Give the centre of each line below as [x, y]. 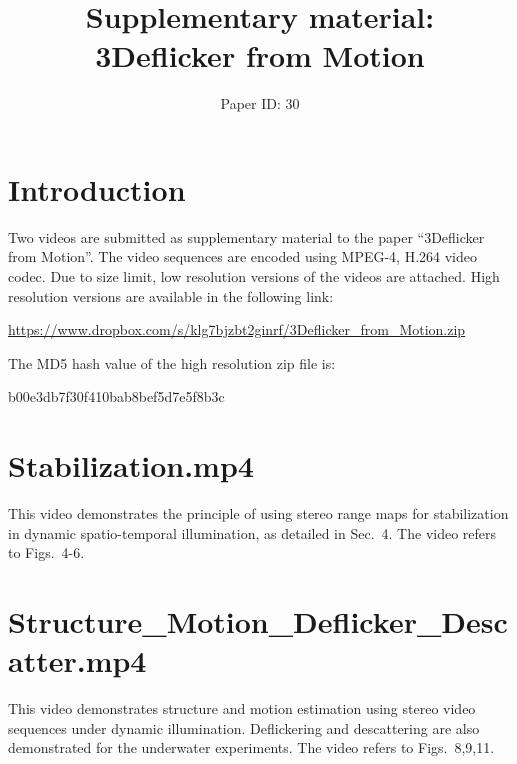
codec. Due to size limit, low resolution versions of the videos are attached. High [254, 276]
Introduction [97, 188]
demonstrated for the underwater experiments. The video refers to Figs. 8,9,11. [251, 747]
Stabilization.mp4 [131, 465]
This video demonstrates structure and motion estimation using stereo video [242, 708]
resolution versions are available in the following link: [171, 295]
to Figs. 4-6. [46, 552]
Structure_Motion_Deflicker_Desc [258, 621]
